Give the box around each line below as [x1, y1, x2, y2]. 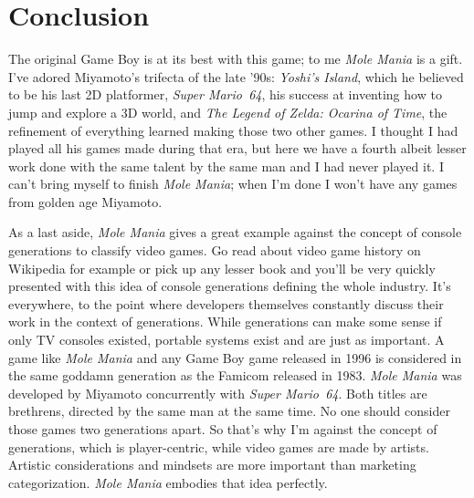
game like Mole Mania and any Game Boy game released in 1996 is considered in [8, 348, 462, 367]
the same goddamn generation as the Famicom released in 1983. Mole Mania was [8, 366, 462, 385]
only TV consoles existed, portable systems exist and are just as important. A [8, 330, 445, 349]
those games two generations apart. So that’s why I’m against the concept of [8, 420, 437, 438]
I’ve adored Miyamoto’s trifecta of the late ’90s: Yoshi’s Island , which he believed [8, 67, 464, 86]
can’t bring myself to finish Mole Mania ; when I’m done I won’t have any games [8, 174, 458, 193]
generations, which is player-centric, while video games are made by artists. [8, 437, 429, 456]
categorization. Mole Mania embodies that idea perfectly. [8, 472, 328, 492]
